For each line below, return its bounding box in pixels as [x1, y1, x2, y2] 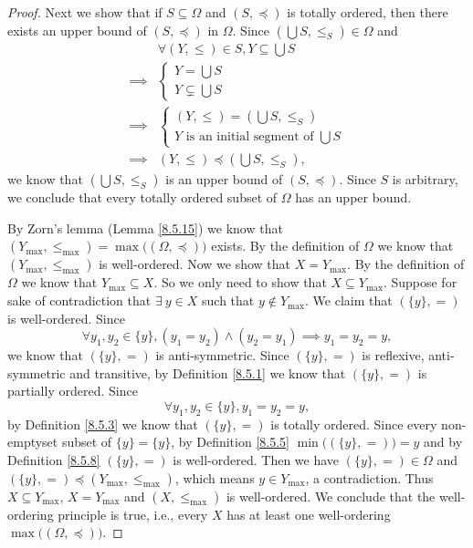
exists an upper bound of [7, 20, 147, 39]
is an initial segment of [185, 129, 314, 143]
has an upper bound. [295, 188, 412, 207]
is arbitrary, [392, 170, 458, 189]
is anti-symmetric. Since [155, 346, 289, 365]
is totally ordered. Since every [270, 414, 437, 433]
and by [424, 432, 463, 451]
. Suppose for [383, 273, 457, 292]
